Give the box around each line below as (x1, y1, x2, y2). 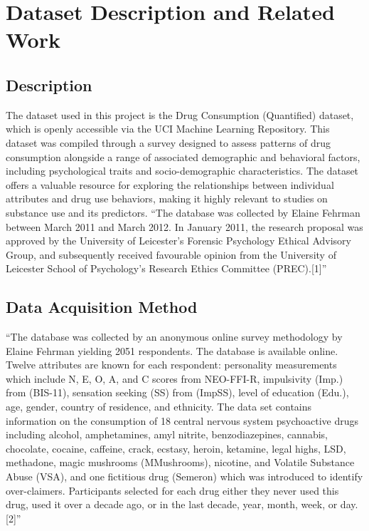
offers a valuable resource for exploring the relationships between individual (6, 177, 334, 192)
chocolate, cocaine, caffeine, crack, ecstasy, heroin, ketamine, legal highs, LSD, (6, 440, 346, 455)
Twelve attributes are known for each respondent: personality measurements (6, 357, 337, 372)
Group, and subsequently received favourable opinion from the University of (6, 247, 336, 262)
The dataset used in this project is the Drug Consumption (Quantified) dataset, (6, 107, 354, 122)
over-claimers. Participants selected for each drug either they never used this (6, 483, 339, 498)
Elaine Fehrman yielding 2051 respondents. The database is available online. (6, 343, 338, 358)
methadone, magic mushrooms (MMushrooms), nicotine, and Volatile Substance (6, 455, 355, 470)
